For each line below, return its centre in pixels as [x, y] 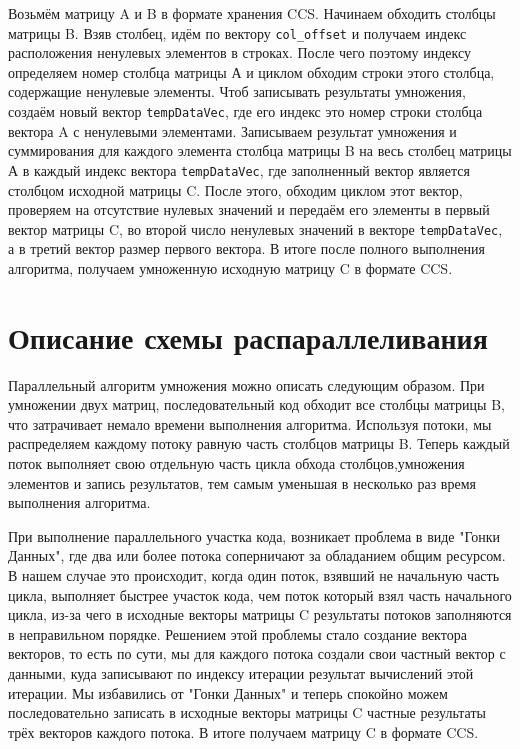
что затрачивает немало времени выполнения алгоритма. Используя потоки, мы [250, 423]
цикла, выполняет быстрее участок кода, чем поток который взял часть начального [260, 594]
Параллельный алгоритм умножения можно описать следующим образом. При [246, 384]
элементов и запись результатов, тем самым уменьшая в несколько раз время [242, 482]
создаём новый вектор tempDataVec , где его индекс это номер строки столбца [245, 111]
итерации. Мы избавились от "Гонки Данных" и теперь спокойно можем [228, 692]
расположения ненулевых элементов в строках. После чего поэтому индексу [239, 52]
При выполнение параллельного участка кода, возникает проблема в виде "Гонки [254, 535]
